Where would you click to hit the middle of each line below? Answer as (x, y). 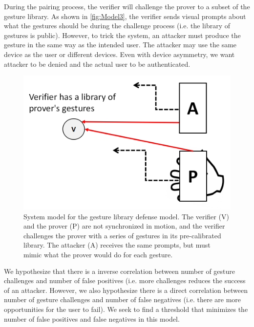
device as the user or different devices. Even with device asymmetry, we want (119, 54)
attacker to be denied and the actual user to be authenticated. (97, 64)
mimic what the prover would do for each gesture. (98, 255)
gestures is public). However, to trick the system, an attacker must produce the (122, 35)
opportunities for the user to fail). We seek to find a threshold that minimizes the (126, 309)
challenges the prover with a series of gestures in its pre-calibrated (122, 235)
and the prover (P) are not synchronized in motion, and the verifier (124, 226)
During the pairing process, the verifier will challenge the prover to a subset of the (127, 6)
